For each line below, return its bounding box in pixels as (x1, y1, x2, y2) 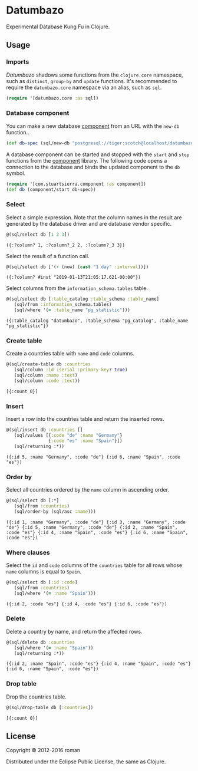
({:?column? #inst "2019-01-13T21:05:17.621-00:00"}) (6, 275, 141, 281)
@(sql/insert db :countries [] (6, 427, 83, 433)
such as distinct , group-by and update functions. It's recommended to (6, 77, 177, 84)
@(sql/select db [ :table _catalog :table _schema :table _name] (6, 296, 160, 302)
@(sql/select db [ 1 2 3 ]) (6, 231, 70, 238)
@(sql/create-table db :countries (6, 361, 91, 367)
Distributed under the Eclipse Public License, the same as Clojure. (6, 758, 166, 765)
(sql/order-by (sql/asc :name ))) (14, 508, 96, 515)
